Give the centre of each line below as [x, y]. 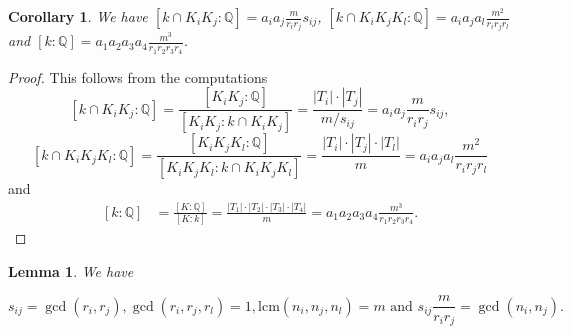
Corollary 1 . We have [78, 16]
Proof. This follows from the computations [138, 76]
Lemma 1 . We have [71, 270]
